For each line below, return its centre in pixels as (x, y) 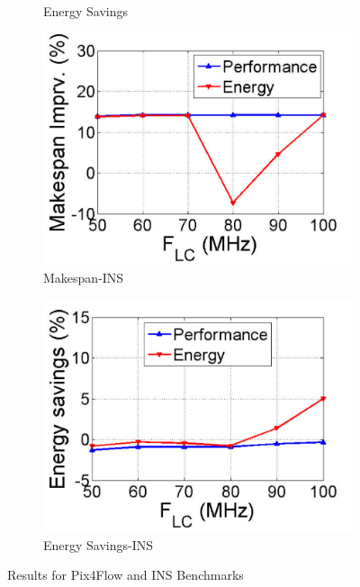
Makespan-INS (84, 278)
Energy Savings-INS (99, 544)
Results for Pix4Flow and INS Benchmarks (126, 575)
